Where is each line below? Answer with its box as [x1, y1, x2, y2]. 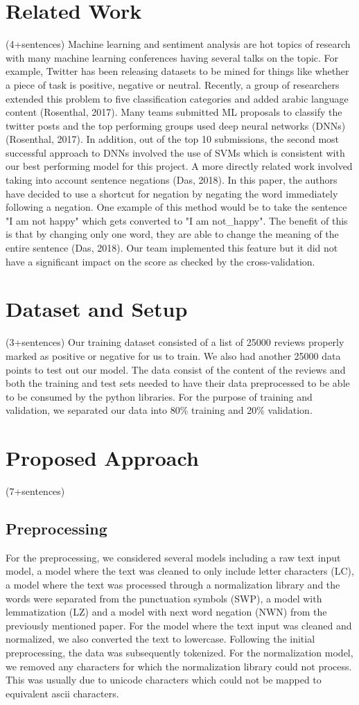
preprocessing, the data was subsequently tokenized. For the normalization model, [6, 645, 353, 659]
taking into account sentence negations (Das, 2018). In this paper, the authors [6, 173, 338, 187]
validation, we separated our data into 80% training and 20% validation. [6, 403, 313, 417]
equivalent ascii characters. [6, 686, 119, 700]
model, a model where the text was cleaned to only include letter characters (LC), [6, 564, 354, 578]
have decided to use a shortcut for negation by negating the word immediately [6, 186, 338, 200]
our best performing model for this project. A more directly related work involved [6, 159, 353, 173]
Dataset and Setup [6, 295, 188, 323]
